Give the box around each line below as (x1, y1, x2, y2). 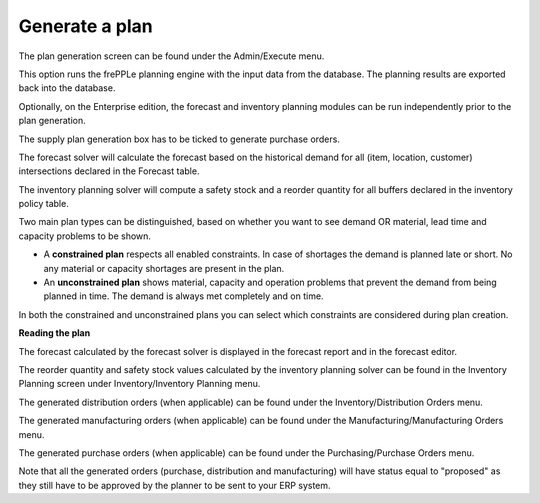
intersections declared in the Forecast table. (18, 165, 200, 177)
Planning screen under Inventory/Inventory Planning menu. (18, 378, 261, 390)
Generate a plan (18, 15, 154, 37)
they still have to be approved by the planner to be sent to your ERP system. (18, 479, 331, 491)
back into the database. (18, 82, 116, 94)
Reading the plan (18, 327, 91, 339)
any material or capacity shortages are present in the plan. (43, 262, 285, 274)
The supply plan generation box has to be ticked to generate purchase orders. (18, 133, 340, 145)
